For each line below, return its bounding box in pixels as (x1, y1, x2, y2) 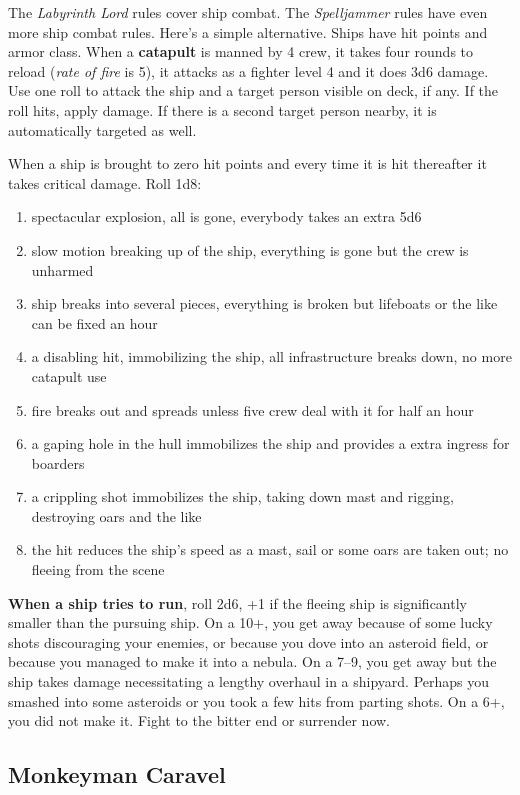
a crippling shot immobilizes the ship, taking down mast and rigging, (31, 486, 454, 507)
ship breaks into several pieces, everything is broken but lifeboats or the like (31, 293, 498, 314)
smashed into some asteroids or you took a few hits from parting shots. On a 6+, (8, 690, 505, 711)
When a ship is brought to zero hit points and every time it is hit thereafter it (8, 153, 487, 174)
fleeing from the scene (31, 559, 165, 580)
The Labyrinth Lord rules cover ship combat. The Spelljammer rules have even (8, 2, 488, 22)
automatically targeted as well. (8, 119, 197, 140)
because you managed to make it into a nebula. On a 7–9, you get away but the (8, 651, 497, 672)
